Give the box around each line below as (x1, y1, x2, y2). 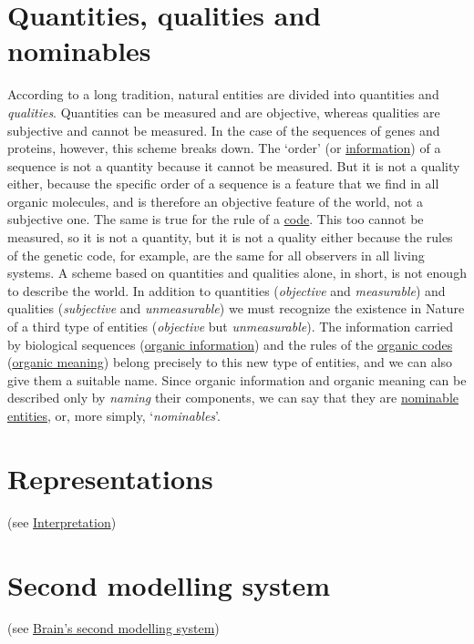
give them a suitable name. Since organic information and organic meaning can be (7, 370, 467, 389)
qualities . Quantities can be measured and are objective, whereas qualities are (7, 102, 440, 121)
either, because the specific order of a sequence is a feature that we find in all (7, 174, 439, 193)
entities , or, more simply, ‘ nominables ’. (7, 406, 221, 424)
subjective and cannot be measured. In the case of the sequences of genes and (7, 120, 440, 139)
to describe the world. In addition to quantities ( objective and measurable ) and (7, 281, 446, 300)
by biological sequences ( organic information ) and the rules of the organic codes (7, 334, 453, 353)
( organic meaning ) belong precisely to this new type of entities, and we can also (7, 353, 453, 372)
